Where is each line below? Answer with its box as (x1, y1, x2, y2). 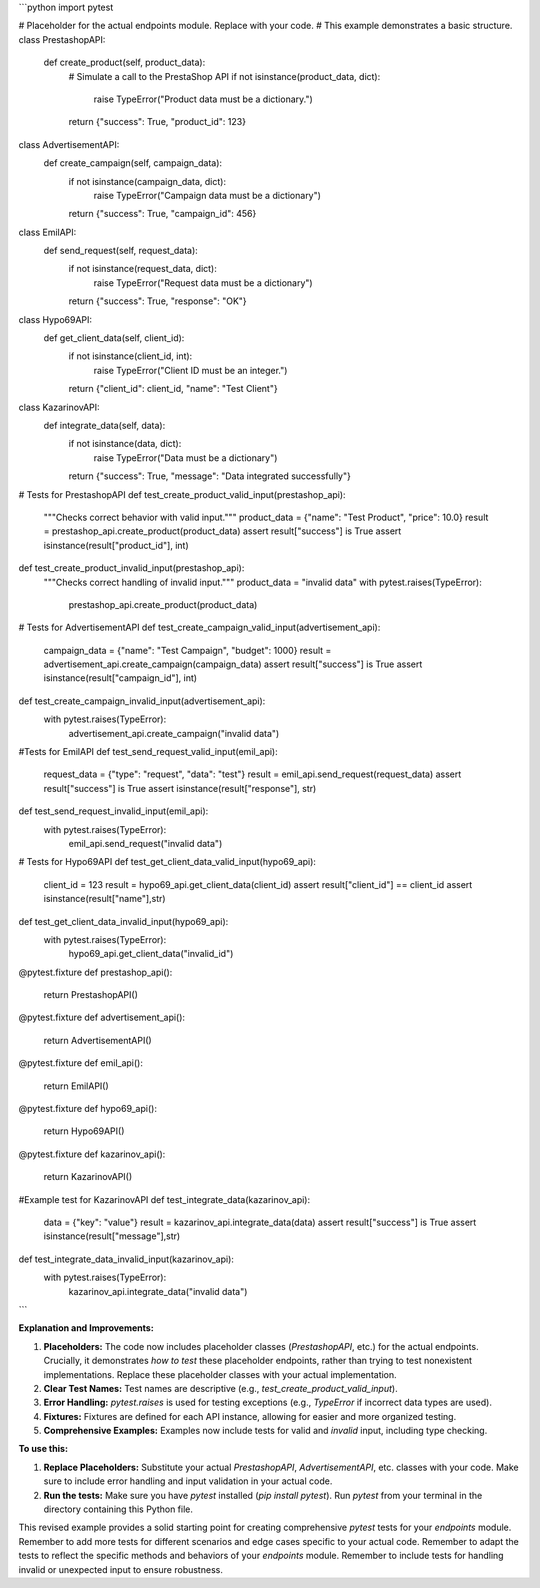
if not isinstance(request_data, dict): (68, 263, 217, 275)
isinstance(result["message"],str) (43, 1230, 181, 1242)
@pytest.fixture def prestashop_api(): (18, 966, 173, 978)
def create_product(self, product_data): (43, 56, 206, 69)
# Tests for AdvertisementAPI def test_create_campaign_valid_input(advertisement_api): (18, 621, 381, 634)
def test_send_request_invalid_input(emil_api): (18, 805, 209, 817)
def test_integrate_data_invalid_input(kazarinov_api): (18, 1253, 235, 1265)
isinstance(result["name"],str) (43, 893, 166, 905)
